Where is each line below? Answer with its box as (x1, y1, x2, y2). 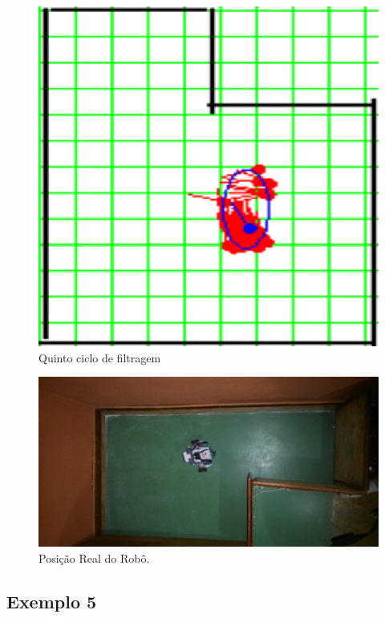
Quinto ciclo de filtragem (38, 349, 161, 366)
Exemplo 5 (6, 588, 97, 613)
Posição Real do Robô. (38, 549, 150, 566)
